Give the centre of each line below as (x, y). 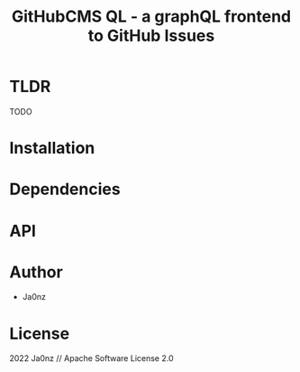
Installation (52, 149)
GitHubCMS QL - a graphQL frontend (151, 17)
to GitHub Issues (151, 36)
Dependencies (65, 189)
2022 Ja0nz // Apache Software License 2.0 (91, 358)
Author (36, 272)
